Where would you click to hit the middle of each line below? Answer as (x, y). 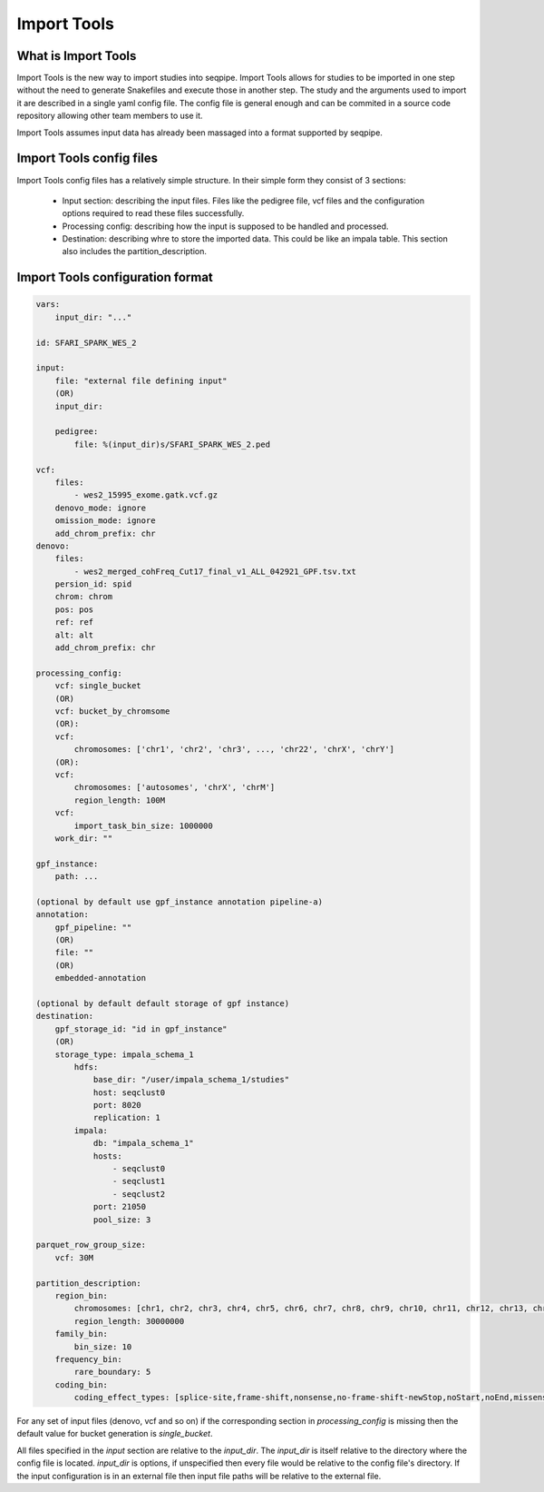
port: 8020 (117, 1105)
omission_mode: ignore (105, 521)
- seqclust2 (139, 1194)
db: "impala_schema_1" (143, 1143)
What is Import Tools (77, 56)
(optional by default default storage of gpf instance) (163, 1003)
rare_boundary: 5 (112, 1372)
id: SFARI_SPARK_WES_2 (86, 342)
